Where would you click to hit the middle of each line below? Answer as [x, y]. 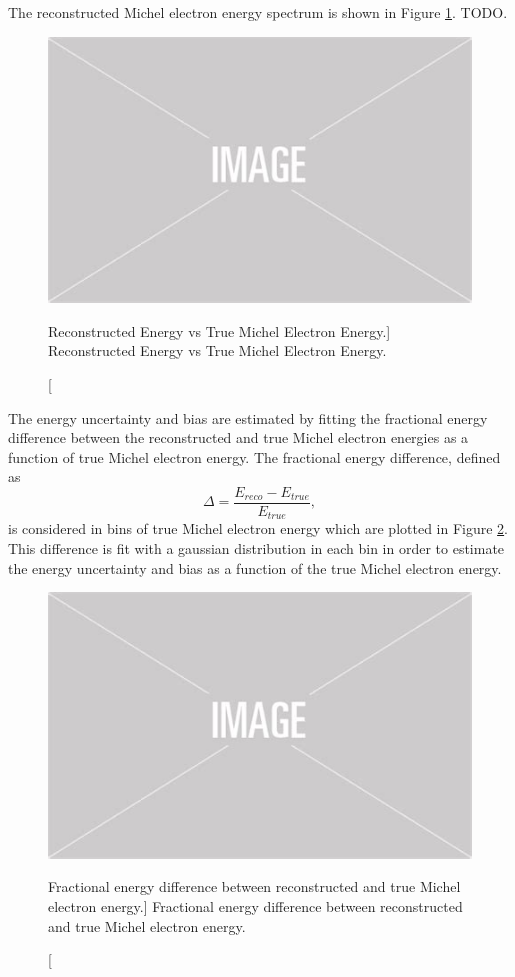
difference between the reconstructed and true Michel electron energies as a [238, 437]
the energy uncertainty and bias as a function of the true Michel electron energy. [255, 567]
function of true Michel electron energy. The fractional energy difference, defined [254, 456]
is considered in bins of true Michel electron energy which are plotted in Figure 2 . [258, 528]
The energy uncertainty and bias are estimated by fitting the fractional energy [248, 417]
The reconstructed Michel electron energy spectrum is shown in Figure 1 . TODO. [258, 12]
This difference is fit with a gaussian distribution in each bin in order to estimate [256, 548]
